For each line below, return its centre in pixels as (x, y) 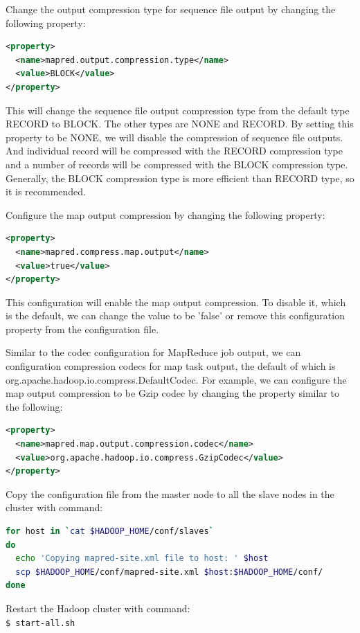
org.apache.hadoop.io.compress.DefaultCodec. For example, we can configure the (176, 379)
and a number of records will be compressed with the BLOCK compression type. (177, 164)
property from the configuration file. (82, 329)
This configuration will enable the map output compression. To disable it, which (176, 302)
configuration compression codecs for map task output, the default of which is (171, 366)
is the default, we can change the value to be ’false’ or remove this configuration (175, 315)
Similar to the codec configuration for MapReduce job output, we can (153, 352)
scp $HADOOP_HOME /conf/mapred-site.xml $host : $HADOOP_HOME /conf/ (169, 572)
